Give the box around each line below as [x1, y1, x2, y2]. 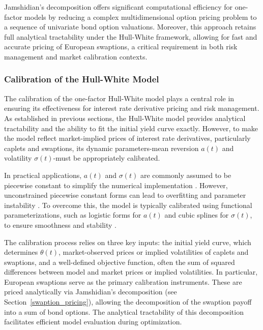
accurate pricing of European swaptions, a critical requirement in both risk [4, 41, 238, 52]
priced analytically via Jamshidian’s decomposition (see [4, 286, 177, 297]
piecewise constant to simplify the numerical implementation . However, [4, 179, 228, 190]
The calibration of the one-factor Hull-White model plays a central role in [4, 93, 235, 103]
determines [4, 247, 38, 257]
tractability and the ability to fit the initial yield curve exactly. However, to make [4, 123, 258, 133]
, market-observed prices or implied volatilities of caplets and [59, 247, 249, 257]
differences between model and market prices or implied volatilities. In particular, [4, 266, 258, 277]
